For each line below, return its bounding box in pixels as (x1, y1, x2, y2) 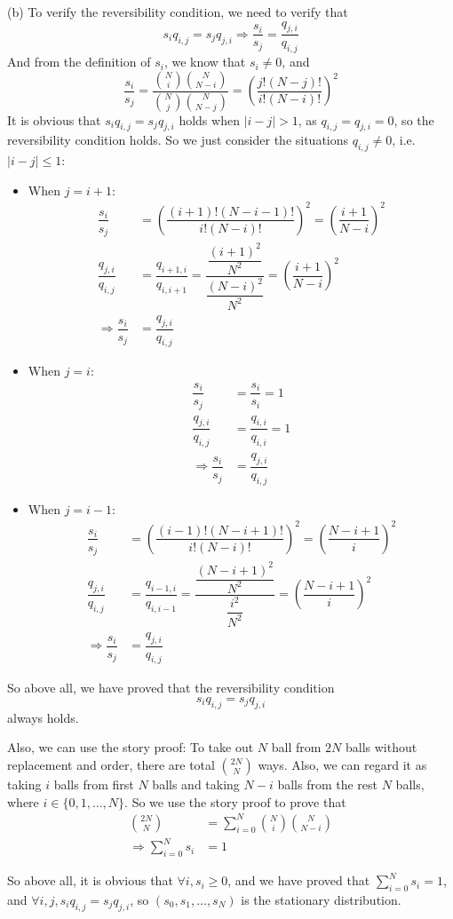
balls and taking (152, 775, 240, 793)
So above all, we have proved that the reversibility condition (7, 678, 335, 697)
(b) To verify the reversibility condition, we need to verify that (7, 3, 348, 20)
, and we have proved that (227, 871, 370, 890)
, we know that (163, 52, 246, 71)
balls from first (53, 775, 134, 793)
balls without (346, 738, 417, 757)
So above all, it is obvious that (7, 871, 173, 890)
